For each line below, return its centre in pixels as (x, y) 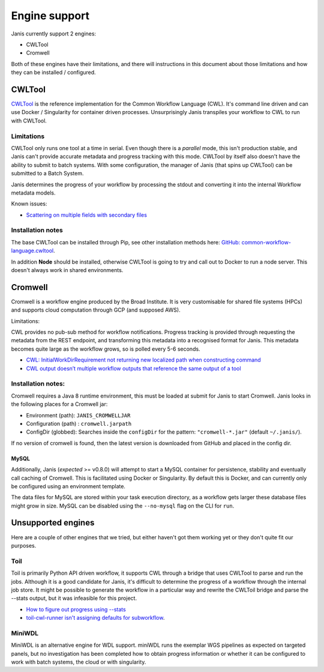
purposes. (24, 545)
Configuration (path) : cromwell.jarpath (79, 423)
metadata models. (34, 193)
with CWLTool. (29, 121)
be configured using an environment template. (68, 486)
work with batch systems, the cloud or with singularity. (79, 662)
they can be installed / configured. (53, 73)
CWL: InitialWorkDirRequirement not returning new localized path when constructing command (143, 360)
